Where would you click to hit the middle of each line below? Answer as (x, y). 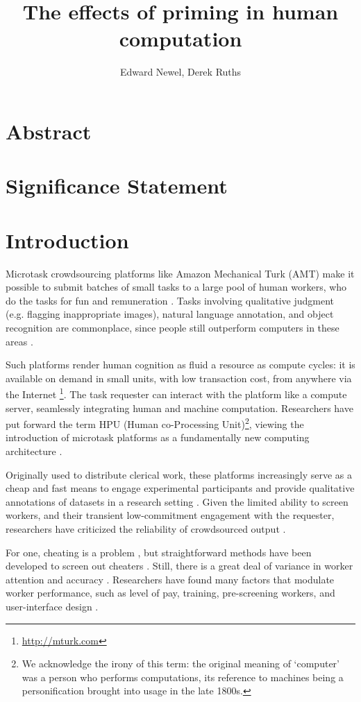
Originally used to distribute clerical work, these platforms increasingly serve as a (179, 474)
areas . (19, 341)
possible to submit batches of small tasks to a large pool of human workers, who (176, 287)
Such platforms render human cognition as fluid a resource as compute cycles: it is (180, 365)
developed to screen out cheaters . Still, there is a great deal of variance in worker (179, 566)
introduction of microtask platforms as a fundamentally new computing (158, 437)
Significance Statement (117, 186)
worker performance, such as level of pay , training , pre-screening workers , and (170, 593)
